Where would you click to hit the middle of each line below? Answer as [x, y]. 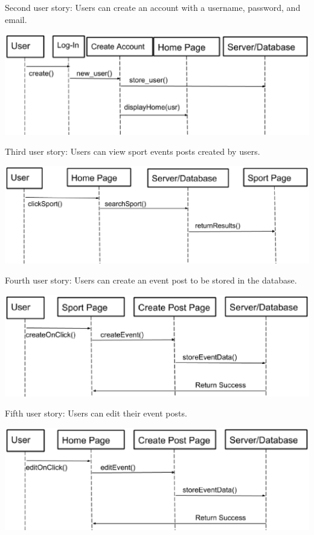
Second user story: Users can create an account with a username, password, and [153, 7]
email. [16, 19]
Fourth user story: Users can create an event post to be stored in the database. [151, 280]
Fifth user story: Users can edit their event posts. [96, 413]
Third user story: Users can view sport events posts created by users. [133, 151]
